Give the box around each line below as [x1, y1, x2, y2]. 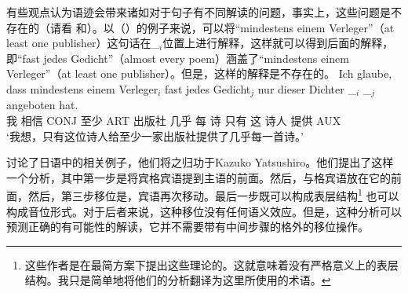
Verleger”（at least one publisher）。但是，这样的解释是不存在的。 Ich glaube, [6, 65, 392, 82]
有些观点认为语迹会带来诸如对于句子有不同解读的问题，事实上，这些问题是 [6, 4, 391, 20]
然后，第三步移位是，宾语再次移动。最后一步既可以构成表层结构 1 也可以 [27, 185, 399, 204]
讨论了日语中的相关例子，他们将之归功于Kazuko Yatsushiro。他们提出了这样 [6, 154, 394, 170]
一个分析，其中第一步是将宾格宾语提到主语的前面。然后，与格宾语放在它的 [6, 169, 391, 185]
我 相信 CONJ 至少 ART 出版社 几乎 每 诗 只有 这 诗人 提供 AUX [6, 112, 341, 129]
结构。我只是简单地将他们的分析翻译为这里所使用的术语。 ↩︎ [24, 272, 331, 288]
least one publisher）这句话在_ [6, 35, 160, 51]
